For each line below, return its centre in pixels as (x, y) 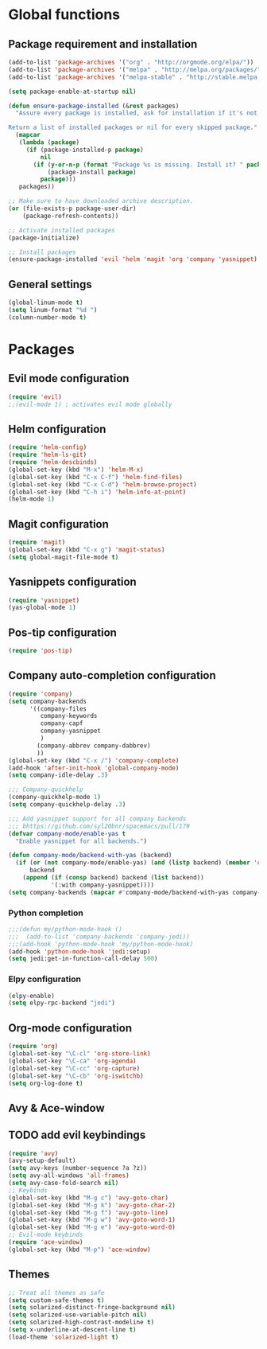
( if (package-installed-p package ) (85, 150)
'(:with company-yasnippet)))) (103, 885)
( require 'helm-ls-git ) (48, 455)
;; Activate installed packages (62, 230)
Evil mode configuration (69, 378)
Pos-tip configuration (63, 632)
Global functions (64, 15)
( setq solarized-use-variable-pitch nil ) (78, 1315)
